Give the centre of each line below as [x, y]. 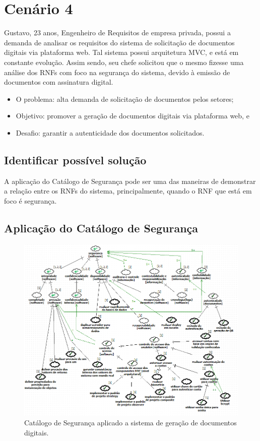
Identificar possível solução [75, 160]
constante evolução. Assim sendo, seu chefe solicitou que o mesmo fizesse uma [124, 62]
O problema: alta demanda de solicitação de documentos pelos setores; [125, 99]
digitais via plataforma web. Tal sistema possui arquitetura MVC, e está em [121, 52]
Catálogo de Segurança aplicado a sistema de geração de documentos [131, 423]
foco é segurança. [30, 200]
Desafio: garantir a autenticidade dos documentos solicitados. [110, 132]
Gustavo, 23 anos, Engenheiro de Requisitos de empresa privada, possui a [117, 33]
